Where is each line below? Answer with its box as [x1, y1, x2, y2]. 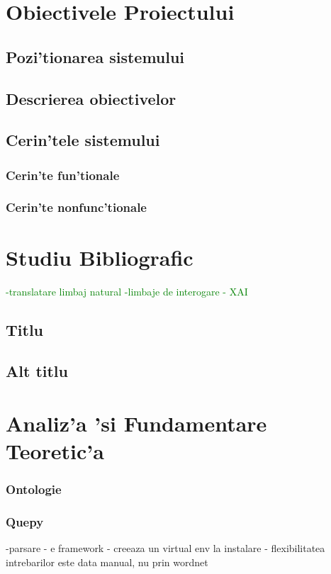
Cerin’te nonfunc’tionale [6, 198, 147, 216]
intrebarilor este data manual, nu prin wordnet [6, 554, 208, 569]
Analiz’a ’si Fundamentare [6, 408, 267, 437]
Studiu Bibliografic [6, 242, 193, 271]
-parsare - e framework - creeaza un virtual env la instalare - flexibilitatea [6, 541, 325, 556]
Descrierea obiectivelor [6, 87, 176, 109]
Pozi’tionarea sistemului [6, 45, 185, 67]
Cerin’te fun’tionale [6, 166, 120, 184]
